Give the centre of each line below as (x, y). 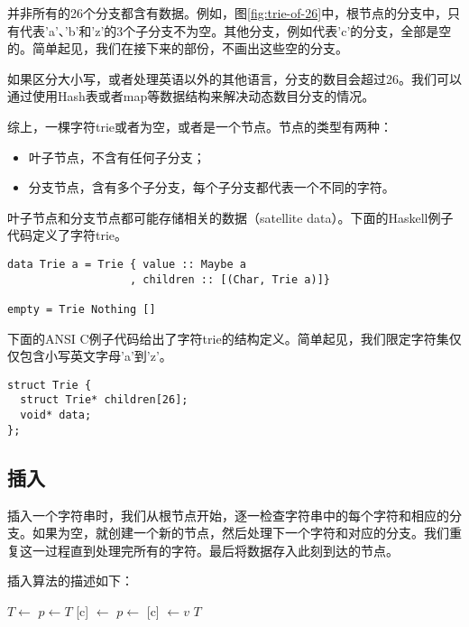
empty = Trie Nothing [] (82, 309)
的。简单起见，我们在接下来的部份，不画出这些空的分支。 (178, 48)
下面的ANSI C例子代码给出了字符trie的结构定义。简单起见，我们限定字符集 (228, 338)
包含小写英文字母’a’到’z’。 (96, 356)
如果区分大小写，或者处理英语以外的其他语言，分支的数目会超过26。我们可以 (234, 78)
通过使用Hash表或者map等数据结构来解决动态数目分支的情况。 (191, 96)
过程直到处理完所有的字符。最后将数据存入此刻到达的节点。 (221, 550)
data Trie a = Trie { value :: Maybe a (127, 264)
